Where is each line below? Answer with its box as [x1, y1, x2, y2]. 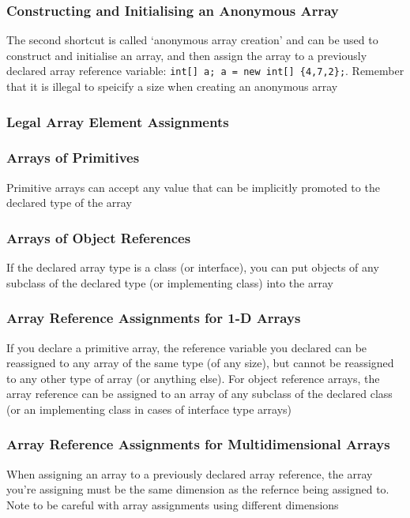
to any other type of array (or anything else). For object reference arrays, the [6, 370, 380, 386]
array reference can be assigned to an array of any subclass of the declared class [6, 385, 393, 402]
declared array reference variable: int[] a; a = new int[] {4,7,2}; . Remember [6, 62, 404, 79]
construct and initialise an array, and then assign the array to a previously [6, 47, 367, 63]
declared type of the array [6, 194, 132, 211]
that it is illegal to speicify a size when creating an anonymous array [6, 78, 338, 95]
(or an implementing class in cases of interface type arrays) [6, 400, 292, 417]
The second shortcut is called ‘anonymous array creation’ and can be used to [6, 32, 378, 48]
